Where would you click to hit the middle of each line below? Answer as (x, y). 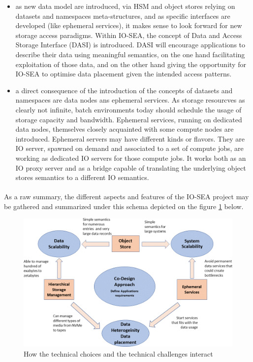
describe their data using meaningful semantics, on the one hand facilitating (130, 54)
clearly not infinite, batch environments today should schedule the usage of (128, 109)
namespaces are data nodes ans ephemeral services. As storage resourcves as (130, 100)
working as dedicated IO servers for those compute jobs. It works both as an (131, 158)
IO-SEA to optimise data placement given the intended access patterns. (124, 74)
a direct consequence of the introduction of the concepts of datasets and (124, 90)
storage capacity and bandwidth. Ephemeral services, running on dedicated (129, 119)
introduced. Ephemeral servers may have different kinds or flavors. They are (130, 138)
